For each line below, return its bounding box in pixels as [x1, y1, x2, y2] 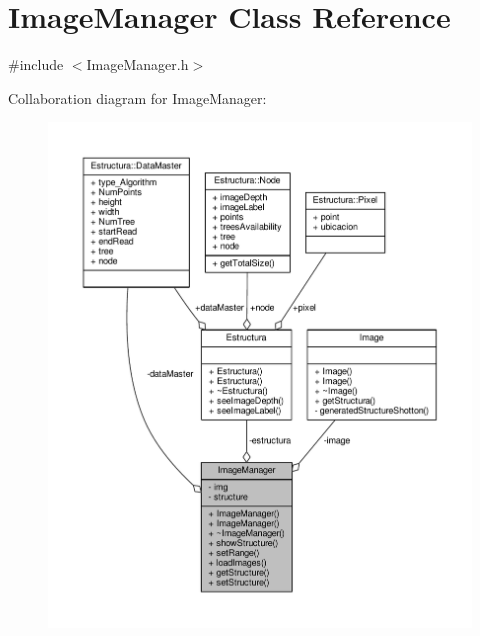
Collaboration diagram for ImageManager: [8, 87, 267, 108]
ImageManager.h [86, 54, 189, 75]
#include [8, 54, 64, 75]
